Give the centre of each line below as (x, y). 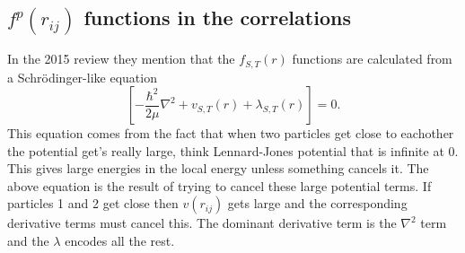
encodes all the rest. (120, 241)
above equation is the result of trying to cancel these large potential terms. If (219, 185)
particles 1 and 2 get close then (93, 203)
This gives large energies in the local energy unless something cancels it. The (218, 168)
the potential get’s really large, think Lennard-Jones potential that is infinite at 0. (233, 150)
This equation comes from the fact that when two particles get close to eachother (231, 133)
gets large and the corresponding (317, 203)
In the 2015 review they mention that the (121, 59)
